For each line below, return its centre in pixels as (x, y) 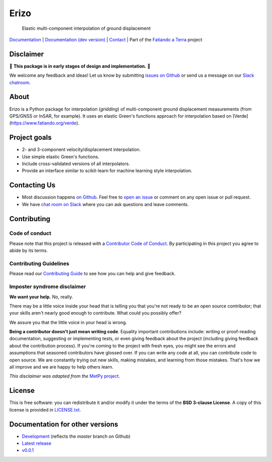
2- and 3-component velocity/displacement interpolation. (81, 149)
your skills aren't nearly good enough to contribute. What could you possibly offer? (95, 313)
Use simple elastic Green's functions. (61, 157)
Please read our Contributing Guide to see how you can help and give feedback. (92, 274)
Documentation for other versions (64, 424)
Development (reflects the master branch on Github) (76, 436)
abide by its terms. (28, 250)
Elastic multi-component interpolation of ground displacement (86, 28)
